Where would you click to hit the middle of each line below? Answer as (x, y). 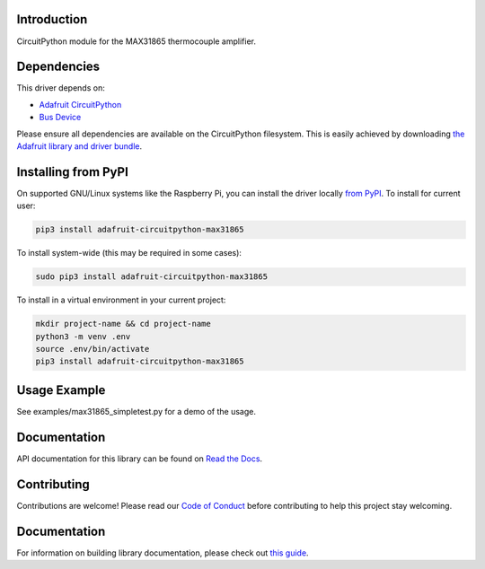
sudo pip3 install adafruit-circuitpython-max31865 (152, 277)
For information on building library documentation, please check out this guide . (163, 553)
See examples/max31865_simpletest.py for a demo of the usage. (136, 411)
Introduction (52, 19)
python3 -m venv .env (83, 336)
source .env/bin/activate (93, 349)
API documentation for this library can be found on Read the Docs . (140, 459)
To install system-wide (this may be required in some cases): (129, 253)
